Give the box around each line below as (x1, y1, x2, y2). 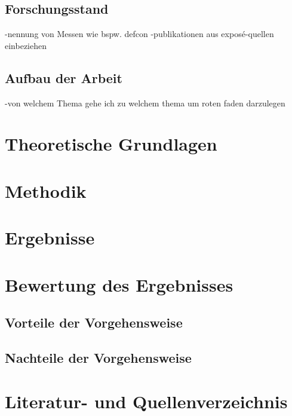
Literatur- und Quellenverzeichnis (5, 389, 288, 414)
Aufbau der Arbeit (5, 68, 122, 87)
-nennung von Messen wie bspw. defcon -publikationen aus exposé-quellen (5, 27, 274, 40)
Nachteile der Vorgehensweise (5, 348, 192, 366)
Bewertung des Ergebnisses (5, 272, 233, 296)
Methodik (5, 178, 87, 203)
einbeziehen (5, 39, 47, 51)
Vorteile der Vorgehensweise (5, 313, 183, 332)
